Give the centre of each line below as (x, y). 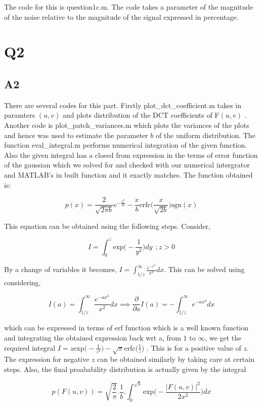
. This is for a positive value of (194, 347)
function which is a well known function (187, 328)
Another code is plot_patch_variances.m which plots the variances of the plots (127, 125)
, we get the (223, 337)
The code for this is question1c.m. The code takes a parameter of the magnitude (129, 7)
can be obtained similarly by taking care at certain (176, 359)
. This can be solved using (204, 269)
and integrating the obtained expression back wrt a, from (93, 337)
